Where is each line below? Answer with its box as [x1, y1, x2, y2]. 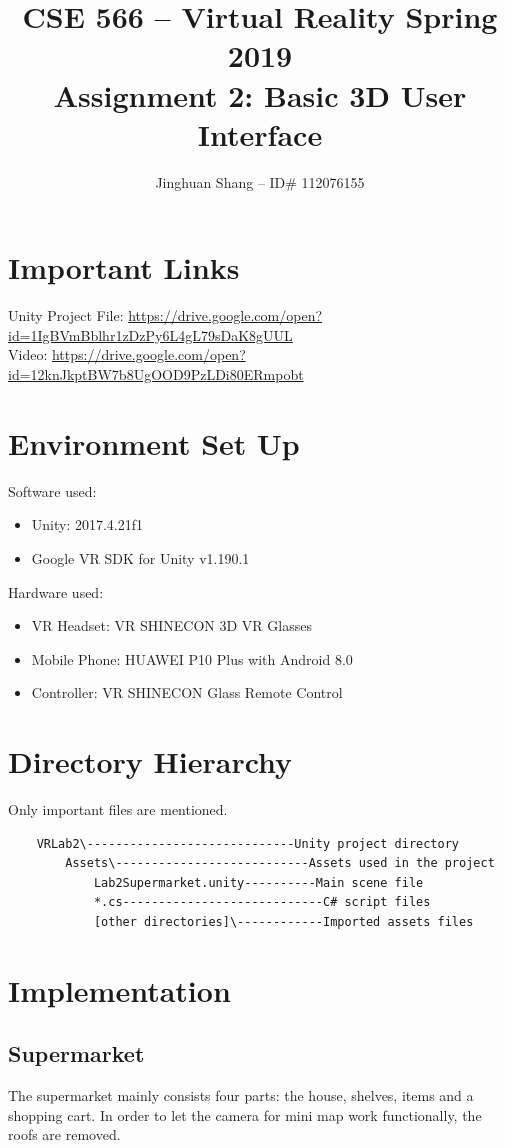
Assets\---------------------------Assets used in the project [65, 856, 495, 871]
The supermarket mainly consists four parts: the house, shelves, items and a [8, 1085, 474, 1106]
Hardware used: [8, 581, 104, 602]
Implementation [8, 969, 231, 1010]
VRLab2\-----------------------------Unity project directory [36, 836, 460, 851]
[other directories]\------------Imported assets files [93, 914, 474, 929]
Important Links [8, 247, 240, 288]
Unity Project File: [8, 305, 124, 326]
